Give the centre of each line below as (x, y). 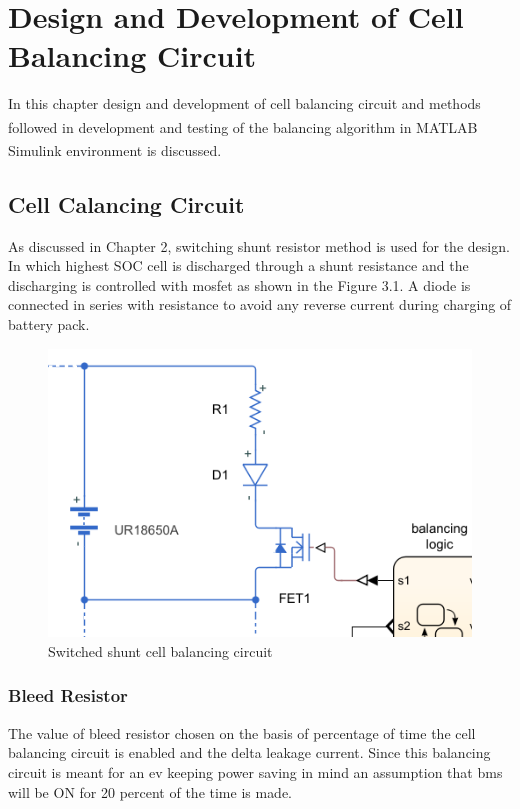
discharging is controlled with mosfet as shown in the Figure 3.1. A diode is (239, 284)
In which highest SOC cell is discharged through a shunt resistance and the (238, 265)
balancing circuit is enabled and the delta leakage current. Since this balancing (249, 752)
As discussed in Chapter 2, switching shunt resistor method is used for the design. (259, 245)
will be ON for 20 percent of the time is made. (150, 791)
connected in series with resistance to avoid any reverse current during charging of (260, 304)
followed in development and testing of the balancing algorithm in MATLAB (243, 126)
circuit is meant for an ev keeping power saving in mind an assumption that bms (255, 771)
